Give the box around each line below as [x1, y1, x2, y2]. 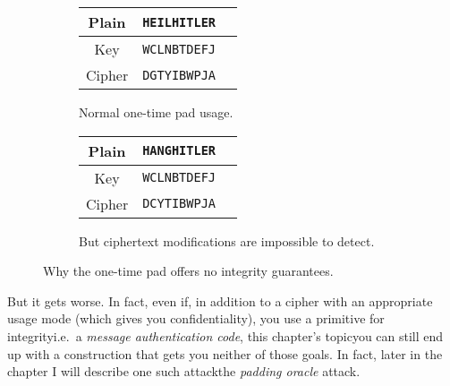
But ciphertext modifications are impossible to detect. [79, 231, 375, 250]
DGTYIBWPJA [142, 67, 217, 82]
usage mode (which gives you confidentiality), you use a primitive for [7, 309, 385, 328]
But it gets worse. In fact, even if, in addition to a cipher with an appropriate [7, 291, 433, 310]
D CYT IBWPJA [142, 196, 217, 211]
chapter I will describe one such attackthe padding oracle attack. [7, 362, 361, 381]
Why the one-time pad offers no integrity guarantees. [43, 262, 334, 280]
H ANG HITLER [142, 143, 217, 159]
